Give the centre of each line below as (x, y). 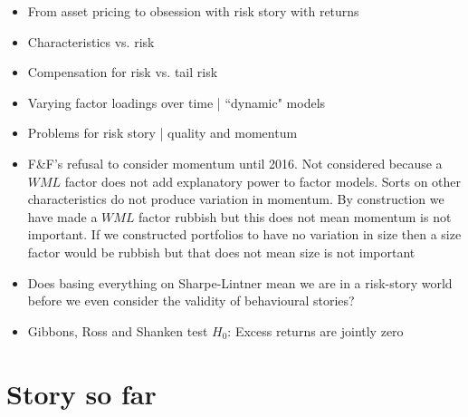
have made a (62, 216)
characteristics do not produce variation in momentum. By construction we (236, 199)
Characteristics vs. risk (91, 41)
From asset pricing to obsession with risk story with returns (193, 11)
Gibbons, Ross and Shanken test (118, 330)
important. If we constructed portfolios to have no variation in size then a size (244, 234)
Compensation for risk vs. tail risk (123, 72)
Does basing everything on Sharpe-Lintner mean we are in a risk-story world (240, 282)
